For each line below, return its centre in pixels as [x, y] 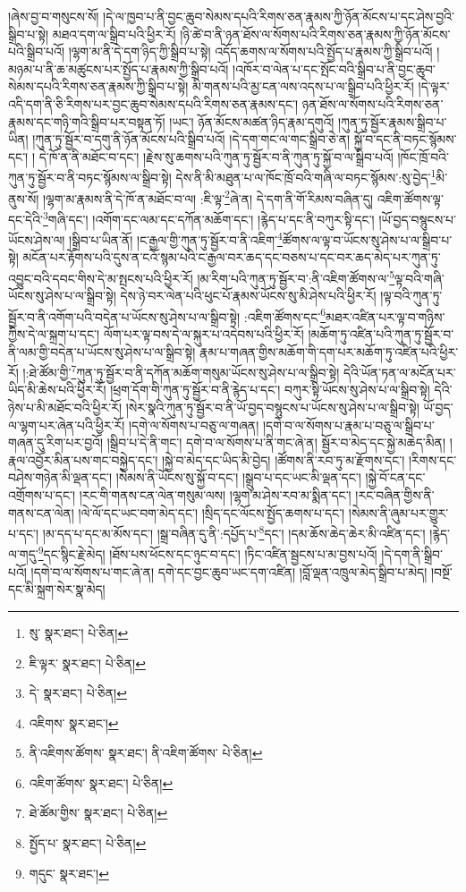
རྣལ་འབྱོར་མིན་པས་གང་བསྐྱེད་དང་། [83, 459]
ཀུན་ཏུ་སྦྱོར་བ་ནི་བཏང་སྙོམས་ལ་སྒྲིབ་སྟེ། [90, 177]
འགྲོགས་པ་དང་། [42, 495]
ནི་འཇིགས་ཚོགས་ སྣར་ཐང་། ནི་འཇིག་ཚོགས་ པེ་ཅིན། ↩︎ [146, 753]
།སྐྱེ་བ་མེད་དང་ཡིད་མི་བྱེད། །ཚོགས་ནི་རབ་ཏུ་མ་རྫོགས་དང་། [283, 459]
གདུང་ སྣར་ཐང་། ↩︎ [69, 873]
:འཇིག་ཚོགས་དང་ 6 [285, 315]
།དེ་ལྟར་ [434, 86]
